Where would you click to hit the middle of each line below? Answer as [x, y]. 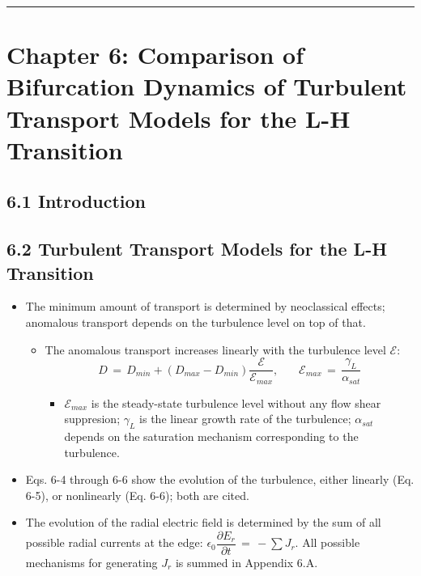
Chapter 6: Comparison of [155, 55]
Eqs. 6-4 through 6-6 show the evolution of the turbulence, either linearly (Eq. [220, 479]
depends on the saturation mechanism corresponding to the [211, 436]
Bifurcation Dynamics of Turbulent [207, 86]
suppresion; [92, 419]
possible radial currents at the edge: [114, 542]
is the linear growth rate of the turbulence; [245, 419]
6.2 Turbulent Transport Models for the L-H [197, 249]
